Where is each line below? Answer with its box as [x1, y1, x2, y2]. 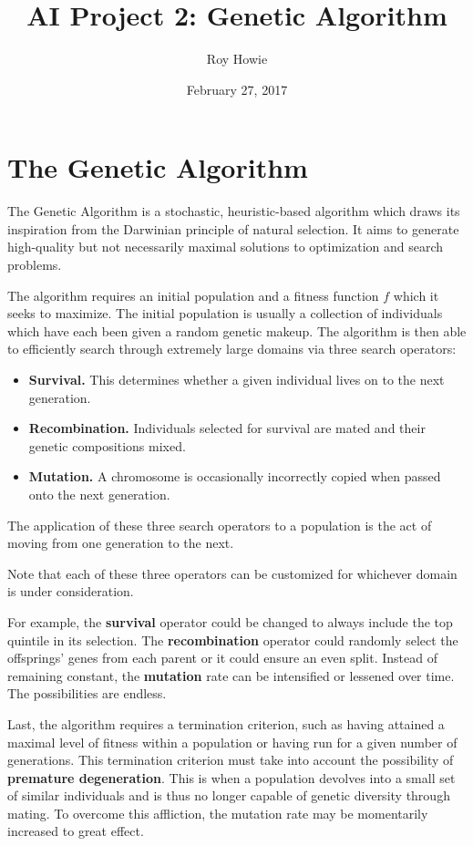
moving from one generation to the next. [7, 533, 234, 552]
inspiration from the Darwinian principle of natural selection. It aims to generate [7, 219, 459, 238]
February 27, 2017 [186, 79, 288, 98]
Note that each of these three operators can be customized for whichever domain [7, 563, 458, 583]
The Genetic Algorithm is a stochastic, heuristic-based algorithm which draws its [7, 201, 460, 221]
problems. [7, 255, 62, 274]
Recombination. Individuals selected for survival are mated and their [28, 418, 426, 438]
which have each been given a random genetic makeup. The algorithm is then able [7, 321, 467, 340]
